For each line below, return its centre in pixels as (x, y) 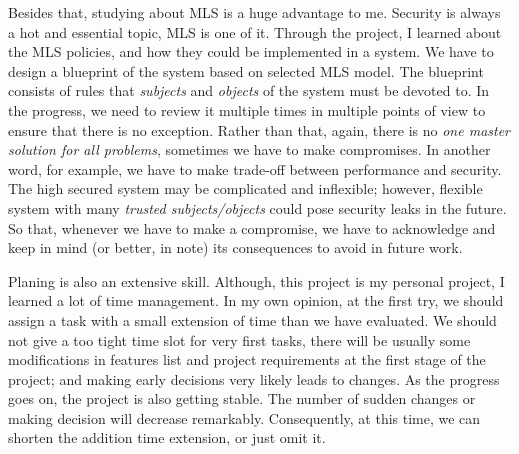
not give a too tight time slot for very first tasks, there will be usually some (239, 339)
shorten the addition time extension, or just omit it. (167, 437)
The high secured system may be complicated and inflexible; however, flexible (245, 188)
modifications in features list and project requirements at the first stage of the (247, 359)
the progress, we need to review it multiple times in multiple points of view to (247, 109)
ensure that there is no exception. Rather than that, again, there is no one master (259, 129)
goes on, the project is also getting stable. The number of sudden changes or (242, 398)
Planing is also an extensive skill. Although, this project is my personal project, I (256, 280)
